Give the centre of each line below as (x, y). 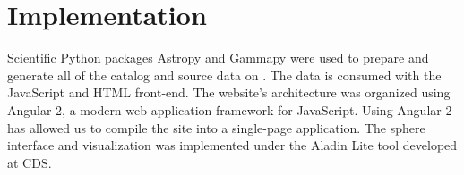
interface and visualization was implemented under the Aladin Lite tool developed (232, 145)
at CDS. (30, 162)
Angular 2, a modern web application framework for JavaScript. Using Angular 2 (230, 109)
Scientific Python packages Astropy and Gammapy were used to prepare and (218, 58)
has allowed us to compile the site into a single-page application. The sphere (216, 127)
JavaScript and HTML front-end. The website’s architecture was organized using (229, 92)
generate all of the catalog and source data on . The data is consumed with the (224, 75)
